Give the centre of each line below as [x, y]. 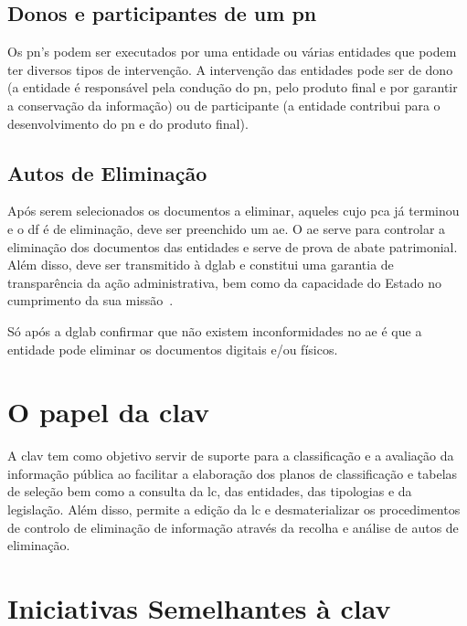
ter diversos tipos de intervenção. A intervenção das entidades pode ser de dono [230, 69]
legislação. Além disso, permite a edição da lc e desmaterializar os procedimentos [234, 509]
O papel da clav [108, 412]
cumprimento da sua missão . [90, 300]
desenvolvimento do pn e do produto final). [128, 123]
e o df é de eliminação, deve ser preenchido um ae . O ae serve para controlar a [227, 228]
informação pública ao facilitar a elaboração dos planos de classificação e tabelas [233, 473]
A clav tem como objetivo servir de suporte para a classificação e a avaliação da [231, 456]
